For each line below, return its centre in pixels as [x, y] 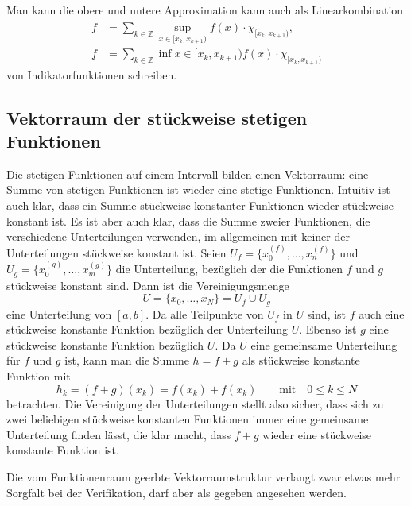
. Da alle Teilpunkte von [205, 313]
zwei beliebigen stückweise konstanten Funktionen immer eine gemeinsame [188, 419]
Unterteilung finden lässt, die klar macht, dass [119, 434]
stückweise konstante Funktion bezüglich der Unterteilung [147, 329]
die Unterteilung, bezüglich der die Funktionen [229, 269]
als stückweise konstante [301, 360]
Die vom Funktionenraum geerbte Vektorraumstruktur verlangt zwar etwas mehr [204, 476]
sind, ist [327, 313]
